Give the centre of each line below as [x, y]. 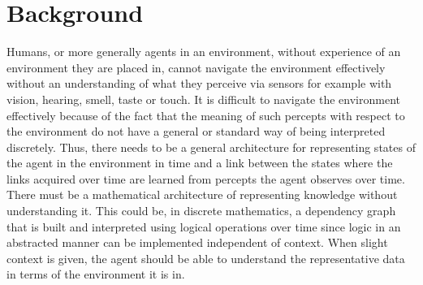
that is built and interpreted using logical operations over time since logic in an [204, 226]
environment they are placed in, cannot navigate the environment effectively [196, 67]
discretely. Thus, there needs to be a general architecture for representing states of [211, 147]
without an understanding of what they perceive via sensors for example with [199, 83]
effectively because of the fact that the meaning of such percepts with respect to [206, 115]
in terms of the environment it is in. [96, 274]
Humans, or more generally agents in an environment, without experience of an [204, 52]
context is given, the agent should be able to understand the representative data [206, 258]
